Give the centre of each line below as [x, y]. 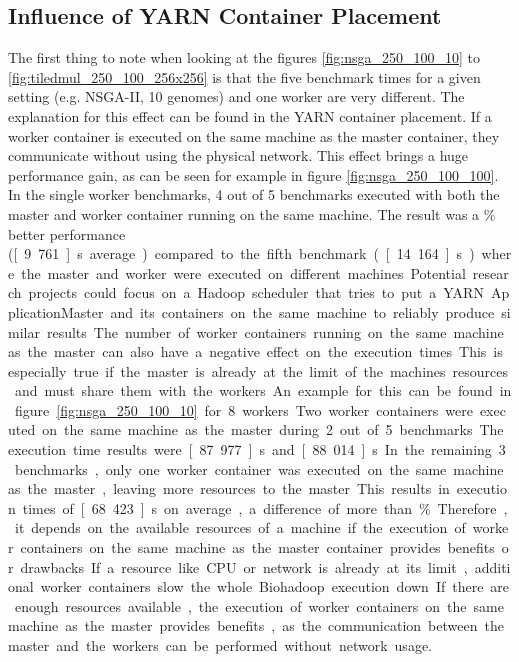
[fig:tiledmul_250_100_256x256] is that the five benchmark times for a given [244, 76]
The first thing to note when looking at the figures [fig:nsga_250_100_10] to [244, 57]
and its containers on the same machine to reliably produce [302, 311]
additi [492, 566]
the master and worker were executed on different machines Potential [243, 272]
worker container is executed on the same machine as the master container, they [254, 135]
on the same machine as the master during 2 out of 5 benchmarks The [273, 429]
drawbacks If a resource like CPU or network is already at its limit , [244, 566]
